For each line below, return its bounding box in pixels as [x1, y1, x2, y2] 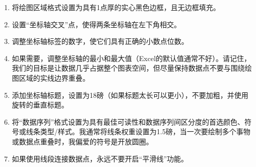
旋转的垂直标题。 [12, 99, 69, 110]
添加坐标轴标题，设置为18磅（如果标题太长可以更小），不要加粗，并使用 [12, 89, 248, 100]
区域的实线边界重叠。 [19, 72, 90, 83]
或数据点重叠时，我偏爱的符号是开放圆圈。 [12, 136, 153, 146]
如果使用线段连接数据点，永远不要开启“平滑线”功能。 [12, 153, 188, 163]
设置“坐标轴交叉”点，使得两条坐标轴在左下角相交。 [12, 19, 181, 29]
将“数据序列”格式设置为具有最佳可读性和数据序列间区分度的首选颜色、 [12, 116, 245, 127]
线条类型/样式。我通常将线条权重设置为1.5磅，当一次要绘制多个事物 [26, 126, 250, 137]
